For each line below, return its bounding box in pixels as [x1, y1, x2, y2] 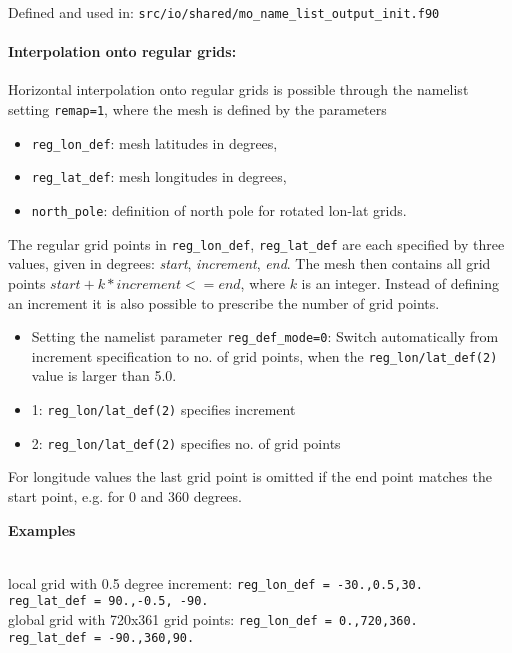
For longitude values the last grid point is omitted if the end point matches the [8, 466, 492, 487]
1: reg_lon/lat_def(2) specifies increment [31, 399, 296, 420]
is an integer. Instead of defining [301, 272, 499, 293]
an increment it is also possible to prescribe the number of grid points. [8, 292, 440, 313]
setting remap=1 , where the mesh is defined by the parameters [8, 99, 387, 120]
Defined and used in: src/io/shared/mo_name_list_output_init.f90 [8, 2, 440, 22]
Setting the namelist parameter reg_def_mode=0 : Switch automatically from [31, 326, 499, 347]
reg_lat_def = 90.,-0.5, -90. [8, 594, 209, 609]
